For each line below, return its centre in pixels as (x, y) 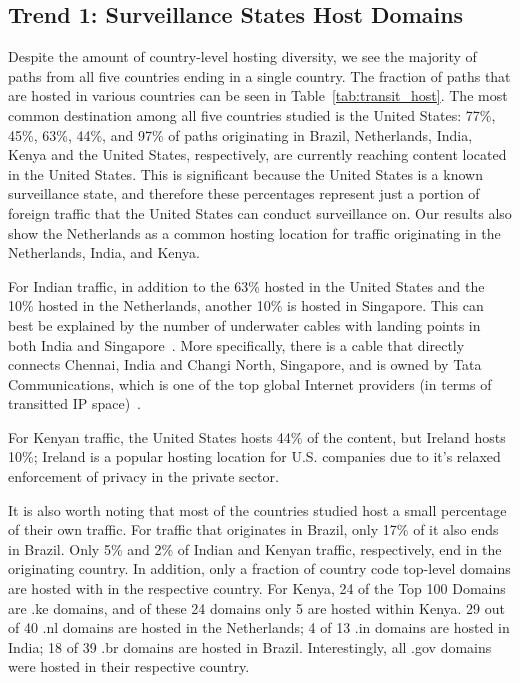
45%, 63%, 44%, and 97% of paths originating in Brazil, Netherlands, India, (240, 134)
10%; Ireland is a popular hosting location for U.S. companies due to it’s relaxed (254, 456)
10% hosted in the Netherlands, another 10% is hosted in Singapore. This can (246, 305)
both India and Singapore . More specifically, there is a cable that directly (236, 344)
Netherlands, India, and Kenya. (104, 252)
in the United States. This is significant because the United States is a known (245, 173)
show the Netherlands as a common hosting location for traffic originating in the (254, 232)
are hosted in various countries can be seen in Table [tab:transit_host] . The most (258, 95)
